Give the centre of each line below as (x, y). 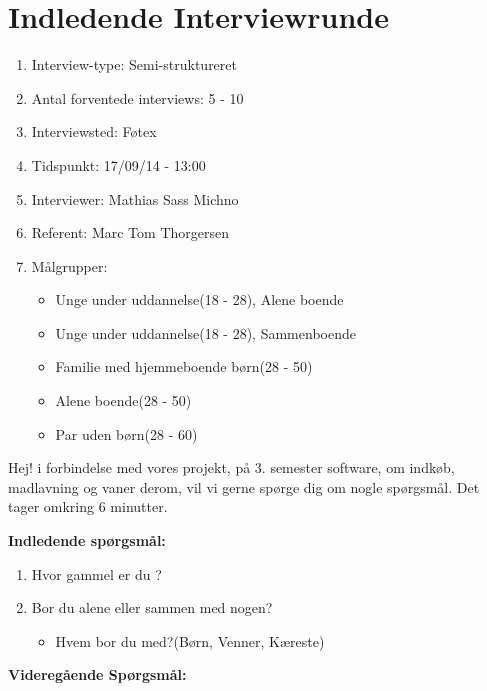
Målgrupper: (69, 265)
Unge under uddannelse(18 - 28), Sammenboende (205, 332)
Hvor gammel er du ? (96, 573)
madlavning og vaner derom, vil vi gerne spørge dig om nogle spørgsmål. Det (244, 486)
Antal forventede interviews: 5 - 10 (137, 97)
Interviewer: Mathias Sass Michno (135, 198)
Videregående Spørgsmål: (97, 674)
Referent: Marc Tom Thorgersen (130, 232)
